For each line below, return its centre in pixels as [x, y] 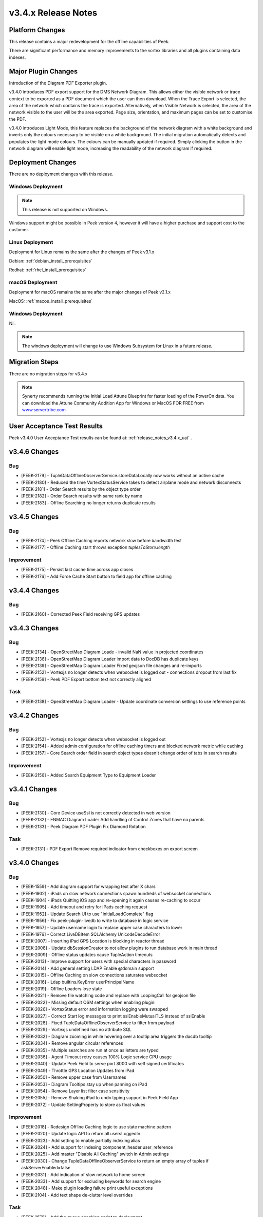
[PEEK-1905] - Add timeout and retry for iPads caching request [84, 907]
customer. [19, 230]
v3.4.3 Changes [34, 628]
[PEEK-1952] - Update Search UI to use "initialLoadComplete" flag [87, 914]
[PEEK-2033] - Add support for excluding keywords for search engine [91, 1181]
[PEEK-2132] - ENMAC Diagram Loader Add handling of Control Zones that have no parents [113, 820]
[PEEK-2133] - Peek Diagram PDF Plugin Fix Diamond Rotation [84, 826]
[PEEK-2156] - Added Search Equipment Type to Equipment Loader [88, 775]
